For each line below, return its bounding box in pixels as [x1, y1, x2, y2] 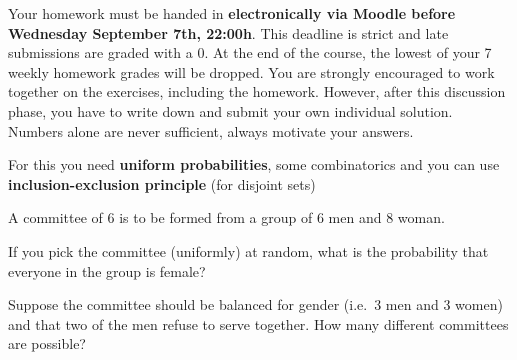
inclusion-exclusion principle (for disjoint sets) [8, 173, 316, 194]
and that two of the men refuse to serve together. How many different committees [8, 313, 509, 334]
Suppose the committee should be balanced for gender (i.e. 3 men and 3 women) [8, 294, 503, 315]
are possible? [8, 333, 86, 354]
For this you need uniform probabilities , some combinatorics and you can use [8, 154, 500, 175]
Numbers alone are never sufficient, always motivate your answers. [8, 120, 414, 141]
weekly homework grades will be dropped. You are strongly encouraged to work [8, 61, 495, 82]
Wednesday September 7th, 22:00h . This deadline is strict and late [8, 22, 449, 43]
